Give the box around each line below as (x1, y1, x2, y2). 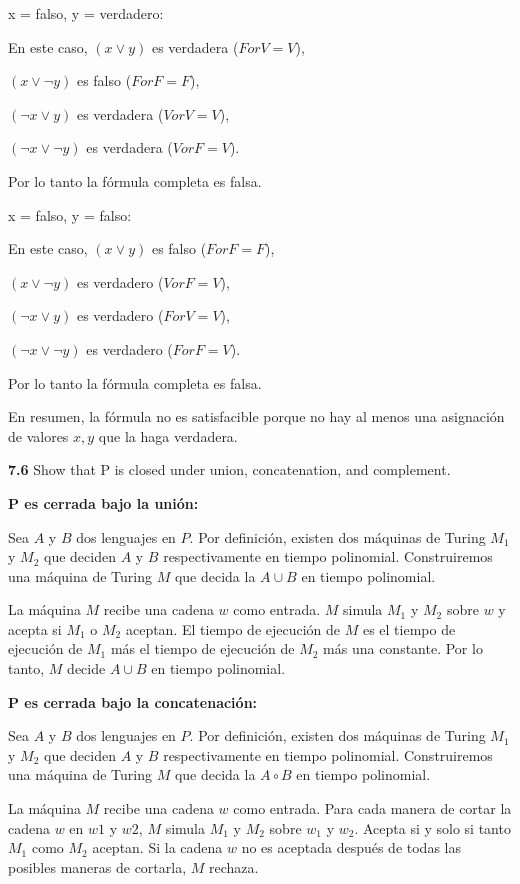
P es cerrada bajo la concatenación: (8, 691, 258, 712)
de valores (8, 425, 69, 446)
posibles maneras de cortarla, (8, 856, 187, 877)
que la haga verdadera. (98, 425, 238, 446)
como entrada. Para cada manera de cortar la (233, 798, 512, 819)
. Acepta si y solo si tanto (354, 817, 511, 838)
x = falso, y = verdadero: (8, 3, 164, 23)
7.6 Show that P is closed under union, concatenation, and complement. (8, 459, 451, 480)
